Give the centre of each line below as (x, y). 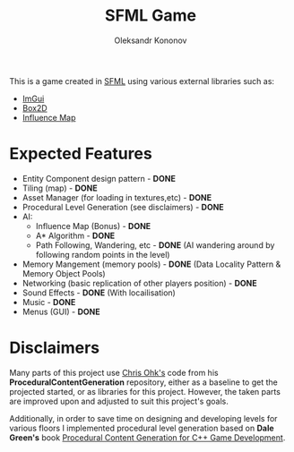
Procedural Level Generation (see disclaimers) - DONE (123, 207)
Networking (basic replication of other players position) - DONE (139, 283)
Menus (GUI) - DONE (61, 311)
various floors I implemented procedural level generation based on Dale (142, 428)
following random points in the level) (103, 254)
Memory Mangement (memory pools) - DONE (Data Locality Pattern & (151, 264)
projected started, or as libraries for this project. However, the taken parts (145, 391)
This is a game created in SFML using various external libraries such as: (142, 81)
